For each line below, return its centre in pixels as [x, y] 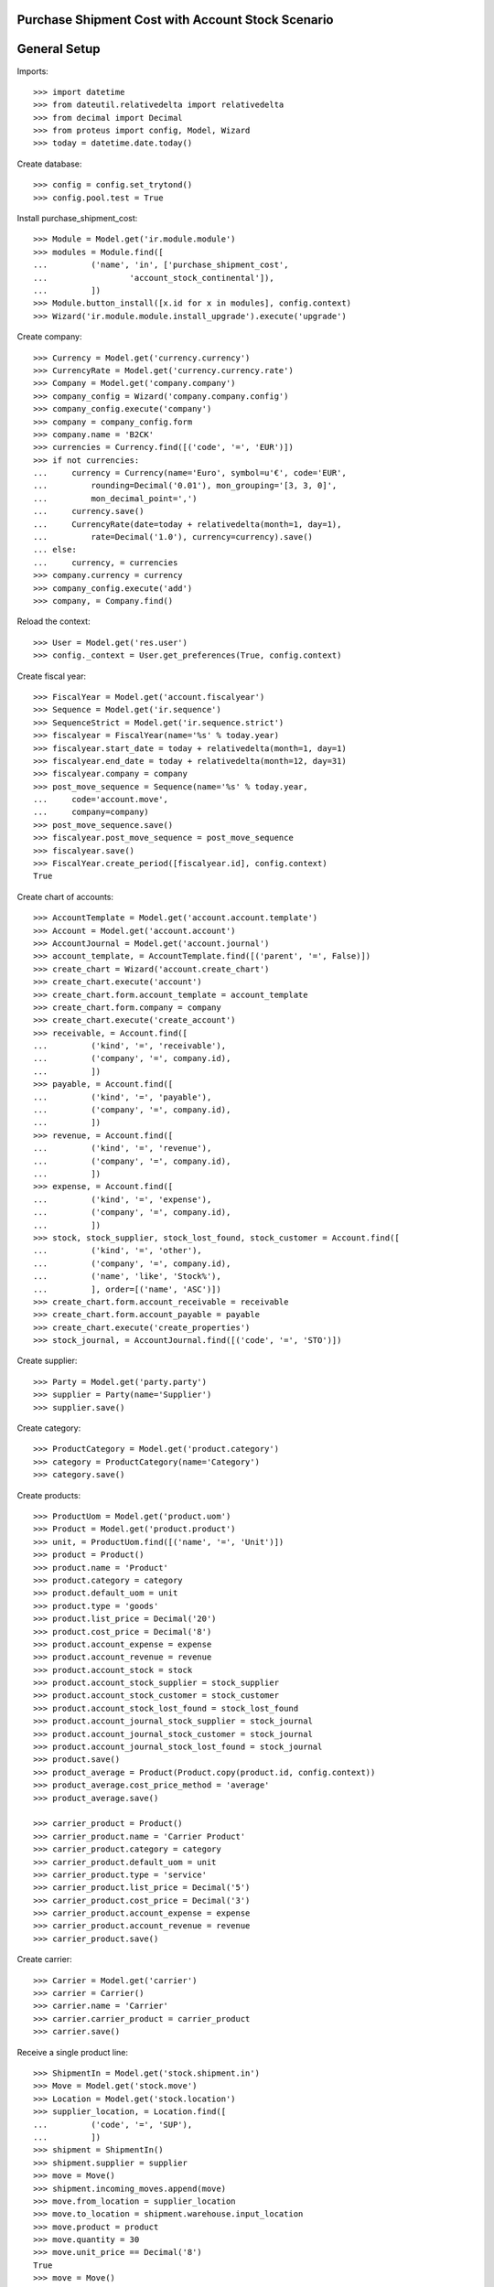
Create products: [49, 1495]
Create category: [49, 1428]
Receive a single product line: [72, 2052]
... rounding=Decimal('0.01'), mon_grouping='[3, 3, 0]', [185, 486]
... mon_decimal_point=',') [115, 498]
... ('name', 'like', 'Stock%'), [127, 1277]
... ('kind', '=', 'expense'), [123, 1199]
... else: [55, 550]
